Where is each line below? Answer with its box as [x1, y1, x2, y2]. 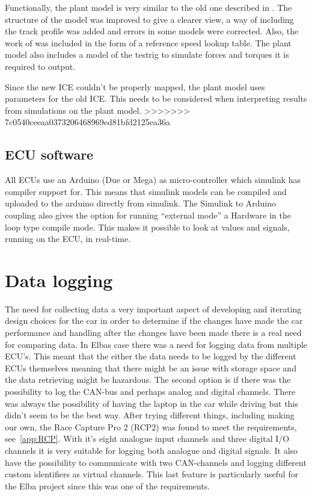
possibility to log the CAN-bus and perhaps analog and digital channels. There [5, 385, 296, 397]
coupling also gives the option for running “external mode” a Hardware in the [5, 208, 291, 221]
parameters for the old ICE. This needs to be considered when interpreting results [5, 92, 307, 105]
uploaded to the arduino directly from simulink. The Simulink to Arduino [5, 197, 277, 209]
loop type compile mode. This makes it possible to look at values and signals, [5, 220, 290, 233]
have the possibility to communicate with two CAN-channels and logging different [5, 456, 307, 468]
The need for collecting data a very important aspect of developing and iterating [5, 302, 302, 315]
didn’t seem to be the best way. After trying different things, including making [5, 409, 295, 421]
